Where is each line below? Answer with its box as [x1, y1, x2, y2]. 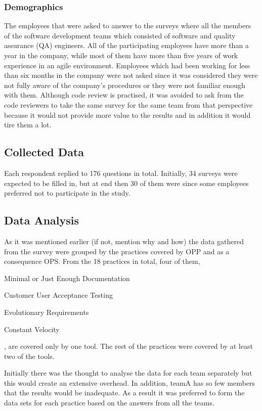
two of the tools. [4, 350, 55, 361]
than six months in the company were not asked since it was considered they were [4, 70, 258, 80]
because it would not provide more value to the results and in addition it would [4, 109, 251, 120]
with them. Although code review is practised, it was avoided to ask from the [4, 89, 244, 100]
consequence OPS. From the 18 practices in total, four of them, [4, 256, 200, 266]
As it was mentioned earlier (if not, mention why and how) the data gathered [4, 236, 244, 246]
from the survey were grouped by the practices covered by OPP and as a [4, 246, 230, 256]
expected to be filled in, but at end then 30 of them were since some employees [4, 177, 249, 188]
